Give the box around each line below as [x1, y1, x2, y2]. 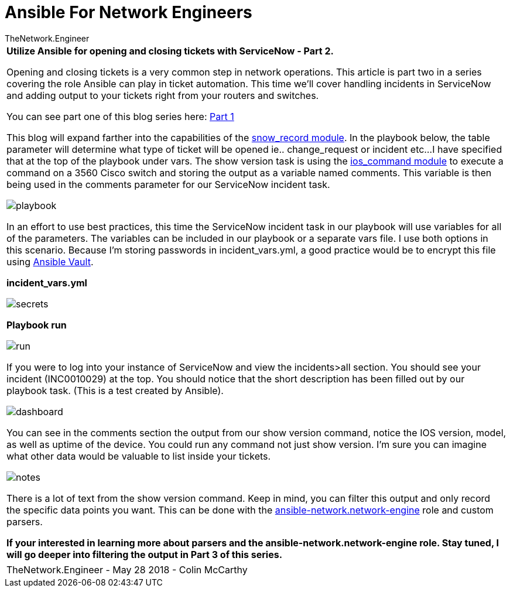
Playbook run [6, 319, 67, 331]
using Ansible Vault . [6, 255, 94, 268]
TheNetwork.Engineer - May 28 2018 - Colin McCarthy [6, 563, 248, 576]
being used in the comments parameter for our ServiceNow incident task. [6, 178, 330, 190]
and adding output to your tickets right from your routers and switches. [6, 89, 319, 101]
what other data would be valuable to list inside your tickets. [6, 450, 271, 462]
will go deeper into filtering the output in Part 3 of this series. [6, 548, 283, 560]
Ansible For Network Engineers [5, 2, 252, 22]
